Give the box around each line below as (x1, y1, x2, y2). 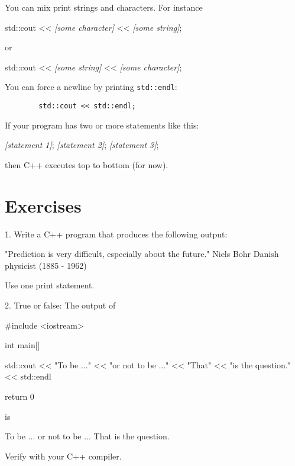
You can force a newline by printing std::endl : (5, 81, 177, 93)
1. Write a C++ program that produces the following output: (5, 227, 228, 240)
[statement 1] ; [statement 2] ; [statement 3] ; (5, 139, 159, 151)
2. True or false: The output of (5, 298, 116, 311)
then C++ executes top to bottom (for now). (5, 158, 168, 171)
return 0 (5, 390, 34, 402)
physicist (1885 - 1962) (5, 259, 87, 271)
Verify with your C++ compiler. (5, 449, 122, 462)
